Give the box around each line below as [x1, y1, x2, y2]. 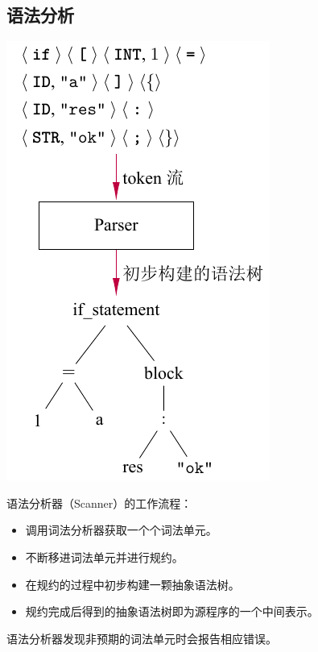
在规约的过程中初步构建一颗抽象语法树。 [25, 575, 240, 592]
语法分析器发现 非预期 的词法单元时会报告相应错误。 [6, 629, 277, 646]
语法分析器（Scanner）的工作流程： [6, 494, 192, 511]
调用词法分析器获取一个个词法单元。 [25, 521, 217, 538]
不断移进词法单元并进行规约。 [25, 548, 184, 565]
